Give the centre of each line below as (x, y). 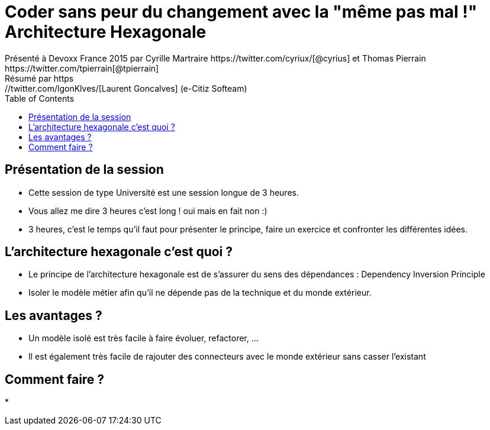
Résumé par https (39, 78)
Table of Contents (40, 98)
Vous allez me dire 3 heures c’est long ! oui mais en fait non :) (148, 211)
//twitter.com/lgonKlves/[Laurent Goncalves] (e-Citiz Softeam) (126, 88)
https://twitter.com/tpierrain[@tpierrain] (82, 68)
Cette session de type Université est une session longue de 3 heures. (164, 192)
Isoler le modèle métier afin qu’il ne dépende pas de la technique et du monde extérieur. (200, 293)
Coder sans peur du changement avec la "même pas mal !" (241, 12)
